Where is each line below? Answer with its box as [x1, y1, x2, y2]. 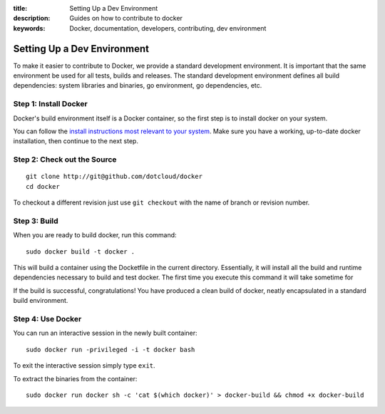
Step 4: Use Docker [13, 314, 82, 324]
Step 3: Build [13, 216, 58, 226]
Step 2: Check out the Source [13, 155, 117, 165]
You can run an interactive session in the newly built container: [13, 328, 197, 338]
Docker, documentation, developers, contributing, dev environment [69, 24, 267, 32]
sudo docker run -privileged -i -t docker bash [26, 346, 195, 353]
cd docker [26, 182, 60, 190]
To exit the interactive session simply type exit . [13, 361, 156, 370]
